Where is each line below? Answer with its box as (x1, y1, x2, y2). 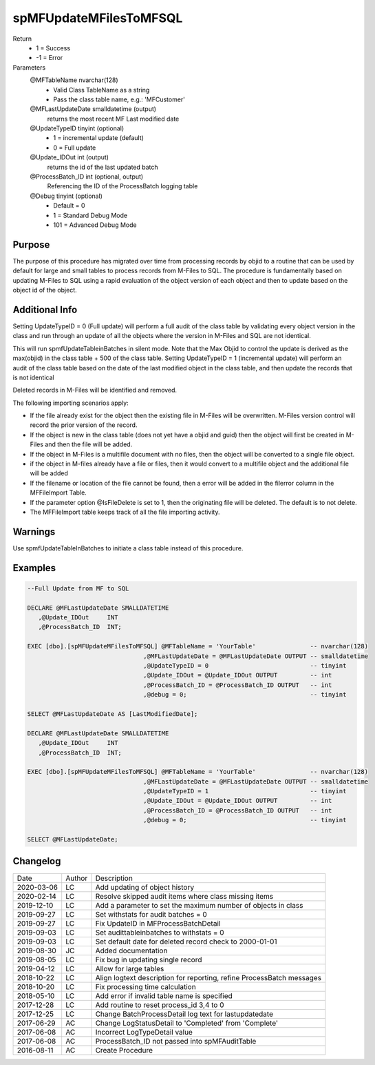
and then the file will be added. (45, 440, 133, 448)
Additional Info (12, 303, 78, 315)
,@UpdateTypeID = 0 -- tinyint (143, 662, 347, 670)
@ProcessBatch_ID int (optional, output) (30, 172, 144, 181)
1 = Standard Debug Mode (53, 211, 127, 219)
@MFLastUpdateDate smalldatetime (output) (30, 105, 157, 113)
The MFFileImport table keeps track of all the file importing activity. (30, 508, 220, 516)
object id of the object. (12, 286, 77, 295)
